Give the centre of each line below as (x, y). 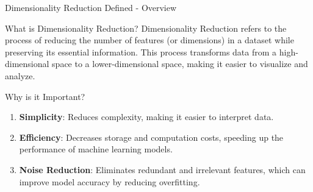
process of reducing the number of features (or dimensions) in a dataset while (149, 40)
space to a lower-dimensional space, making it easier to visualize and (180, 64)
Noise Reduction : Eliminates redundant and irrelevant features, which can (162, 169)
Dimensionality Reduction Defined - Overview (91, 7)
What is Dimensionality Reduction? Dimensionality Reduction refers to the (146, 28)
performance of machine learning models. (96, 149)
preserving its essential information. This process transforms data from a (141, 52)
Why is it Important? (45, 96)
